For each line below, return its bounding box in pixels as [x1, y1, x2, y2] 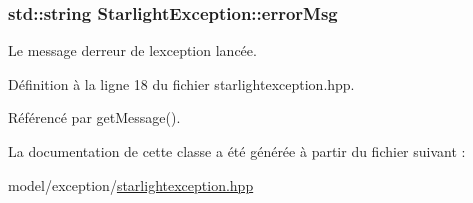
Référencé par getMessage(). [8, 107, 181, 128]
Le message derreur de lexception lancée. [8, 40, 257, 61]
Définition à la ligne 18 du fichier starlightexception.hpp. [8, 73, 355, 94]
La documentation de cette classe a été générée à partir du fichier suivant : [8, 141, 466, 161]
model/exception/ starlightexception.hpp [8, 174, 254, 195]
